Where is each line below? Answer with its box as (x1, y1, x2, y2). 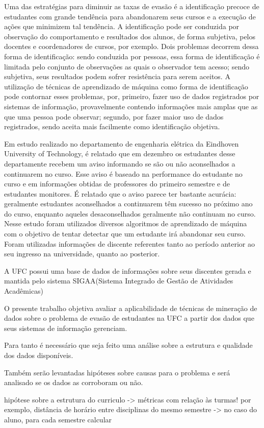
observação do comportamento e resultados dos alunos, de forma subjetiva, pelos (4, 31, 256, 41)
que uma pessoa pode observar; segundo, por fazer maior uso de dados (4, 111, 224, 122)
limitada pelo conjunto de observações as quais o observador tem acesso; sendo (4, 61, 249, 72)
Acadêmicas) (4, 286, 44, 296)
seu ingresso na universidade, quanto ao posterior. (4, 248, 160, 259)
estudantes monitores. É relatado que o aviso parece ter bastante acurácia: (4, 188, 236, 199)
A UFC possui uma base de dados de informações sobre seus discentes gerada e (4, 265, 251, 276)
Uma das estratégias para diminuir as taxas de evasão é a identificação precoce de (4, 1, 259, 11)
